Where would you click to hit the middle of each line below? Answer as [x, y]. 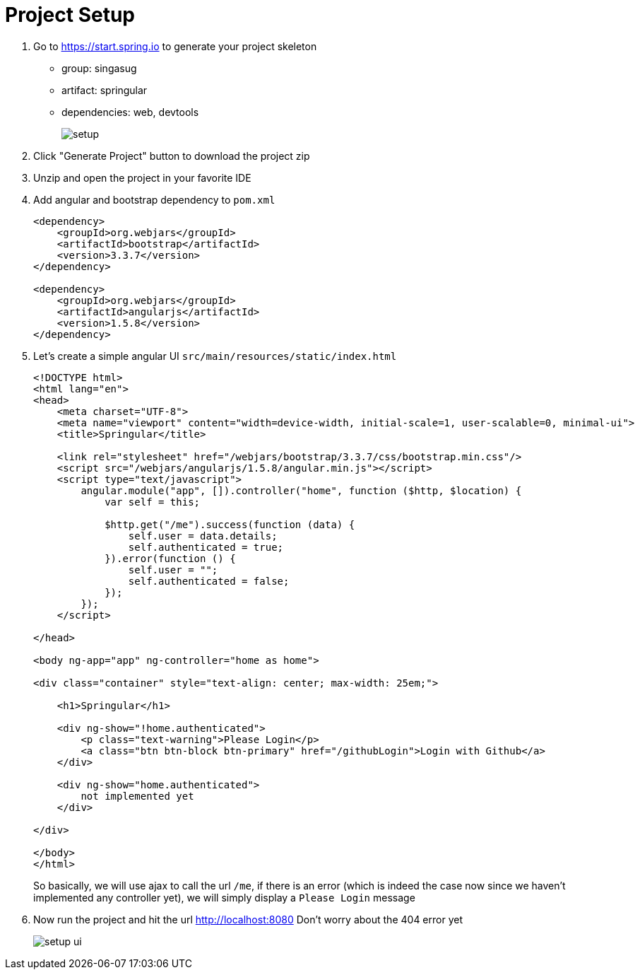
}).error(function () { [170, 558]
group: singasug [99, 68]
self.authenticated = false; [209, 581]
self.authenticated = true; [206, 547]
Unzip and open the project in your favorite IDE [142, 177]
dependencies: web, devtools [130, 112]
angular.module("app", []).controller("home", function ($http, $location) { [301, 490]
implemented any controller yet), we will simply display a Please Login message [224, 897]
